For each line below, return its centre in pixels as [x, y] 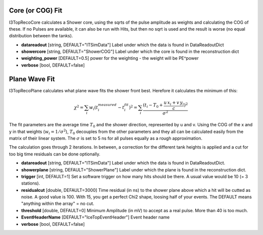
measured [107, 105]
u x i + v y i [174, 103]
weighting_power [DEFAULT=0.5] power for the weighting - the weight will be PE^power [110, 58]
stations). [31, 183]
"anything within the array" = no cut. [58, 203]
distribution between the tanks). [41, 36]
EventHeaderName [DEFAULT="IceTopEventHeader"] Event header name [95, 217]
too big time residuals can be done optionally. [55, 154]
